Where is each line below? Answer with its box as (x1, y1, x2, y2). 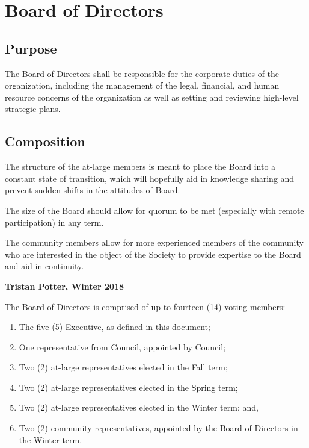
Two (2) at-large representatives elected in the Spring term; (19, 381, 238, 393)
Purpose (5, 39, 57, 57)
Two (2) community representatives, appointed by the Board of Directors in (19, 422, 298, 434)
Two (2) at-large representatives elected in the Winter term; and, (19, 401, 259, 414)
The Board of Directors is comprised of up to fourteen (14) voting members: (5, 300, 286, 313)
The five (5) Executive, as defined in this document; (19, 320, 210, 333)
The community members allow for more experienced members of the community (5, 236, 304, 249)
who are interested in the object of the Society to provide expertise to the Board (5, 247, 301, 260)
